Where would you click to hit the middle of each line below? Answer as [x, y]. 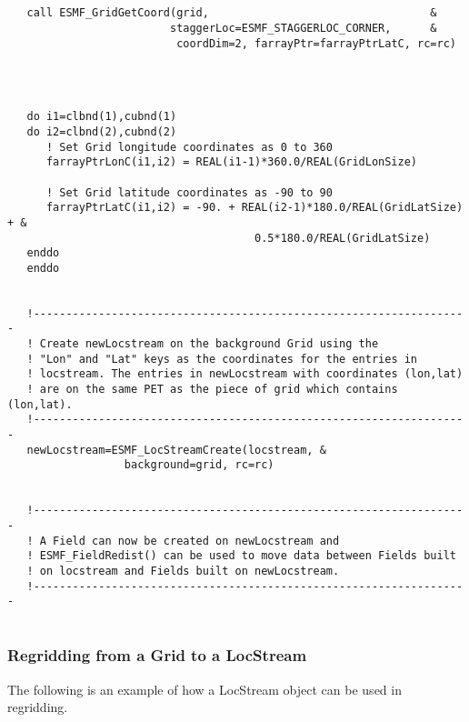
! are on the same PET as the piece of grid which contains [212, 390]
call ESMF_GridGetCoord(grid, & [232, 13]
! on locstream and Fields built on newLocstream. [183, 571]
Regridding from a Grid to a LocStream [157, 655]
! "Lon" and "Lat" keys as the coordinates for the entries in [222, 359]
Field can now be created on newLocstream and [196, 541]
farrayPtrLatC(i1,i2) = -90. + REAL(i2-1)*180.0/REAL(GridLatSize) [254, 208]
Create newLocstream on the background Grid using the [209, 344]
